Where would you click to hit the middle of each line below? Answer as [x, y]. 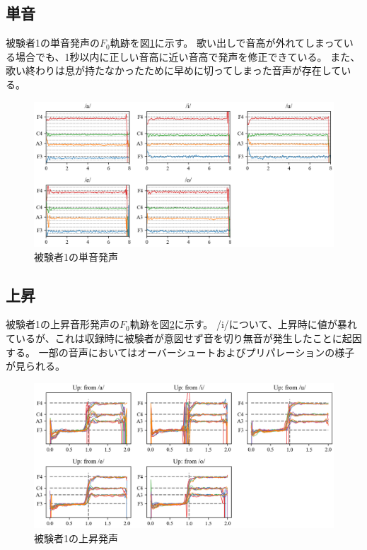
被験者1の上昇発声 [76, 538]
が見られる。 [35, 366]
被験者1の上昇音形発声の [63, 324]
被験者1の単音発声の [53, 43]
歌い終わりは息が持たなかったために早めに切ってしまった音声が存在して [174, 70]
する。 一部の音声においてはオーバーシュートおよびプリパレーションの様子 [180, 352]
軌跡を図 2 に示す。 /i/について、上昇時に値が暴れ [243, 324]
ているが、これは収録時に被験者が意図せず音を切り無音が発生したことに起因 [184, 338]
